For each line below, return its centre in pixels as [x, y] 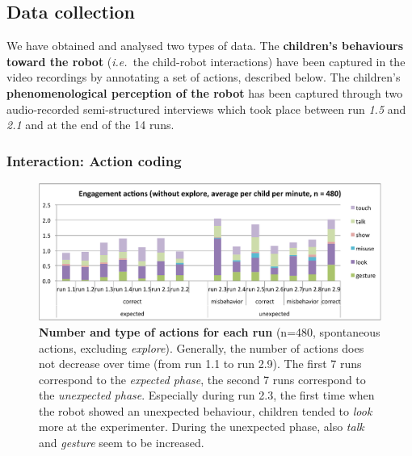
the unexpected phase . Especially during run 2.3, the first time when [207, 395]
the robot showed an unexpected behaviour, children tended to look [206, 410]
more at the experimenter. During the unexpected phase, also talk [202, 427]
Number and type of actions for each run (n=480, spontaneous [210, 331]
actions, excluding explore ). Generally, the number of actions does [202, 347]
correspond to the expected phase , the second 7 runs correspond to [202, 379]
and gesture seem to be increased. [122, 443]
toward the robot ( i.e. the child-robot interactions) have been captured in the [206, 61]
